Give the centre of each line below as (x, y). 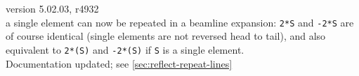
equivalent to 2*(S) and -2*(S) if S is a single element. (125, 49)
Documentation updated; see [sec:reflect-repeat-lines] (119, 63)
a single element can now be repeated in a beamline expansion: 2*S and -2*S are (180, 22)
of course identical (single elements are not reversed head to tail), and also (166, 36)
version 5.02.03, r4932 (52, 8)
